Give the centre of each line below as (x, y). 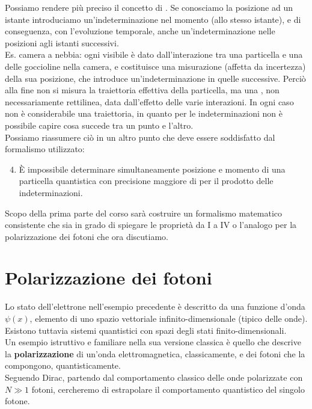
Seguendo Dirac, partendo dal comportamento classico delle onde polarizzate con (154, 377)
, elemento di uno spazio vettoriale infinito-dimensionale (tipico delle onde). (169, 318)
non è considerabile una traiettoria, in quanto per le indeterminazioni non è (144, 113)
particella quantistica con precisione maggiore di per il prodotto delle (146, 181)
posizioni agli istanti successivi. (62, 42)
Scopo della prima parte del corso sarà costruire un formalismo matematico (144, 213)
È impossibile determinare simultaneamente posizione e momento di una (152, 169)
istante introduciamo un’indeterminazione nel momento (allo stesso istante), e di (153, 19)
